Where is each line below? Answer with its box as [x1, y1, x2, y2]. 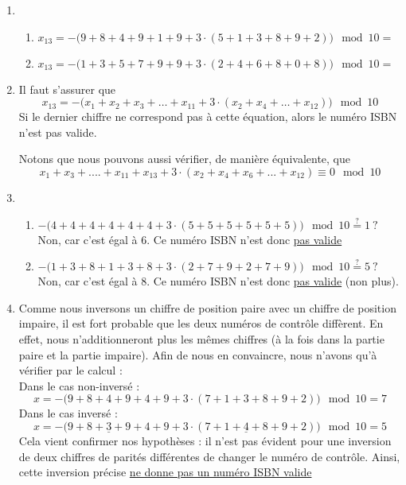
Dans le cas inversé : [18, 405, 118, 421]
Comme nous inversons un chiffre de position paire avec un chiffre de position [18, 299, 396, 316]
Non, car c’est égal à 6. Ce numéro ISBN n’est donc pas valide [37, 231, 342, 247]
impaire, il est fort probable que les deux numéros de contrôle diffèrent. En [18, 315, 384, 332]
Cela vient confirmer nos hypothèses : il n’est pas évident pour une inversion [18, 432, 392, 448]
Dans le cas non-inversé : [18, 377, 140, 394]
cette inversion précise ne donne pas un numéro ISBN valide [18, 464, 312, 480]
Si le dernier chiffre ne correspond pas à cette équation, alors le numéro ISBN [18, 108, 397, 125]
